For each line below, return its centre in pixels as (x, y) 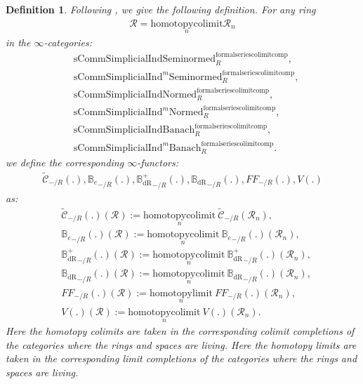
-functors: (158, 163)
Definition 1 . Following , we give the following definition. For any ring (161, 9)
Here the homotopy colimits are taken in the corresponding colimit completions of (180, 331)
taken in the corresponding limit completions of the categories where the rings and (181, 358)
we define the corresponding (65, 163)
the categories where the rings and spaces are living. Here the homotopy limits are (181, 344)
